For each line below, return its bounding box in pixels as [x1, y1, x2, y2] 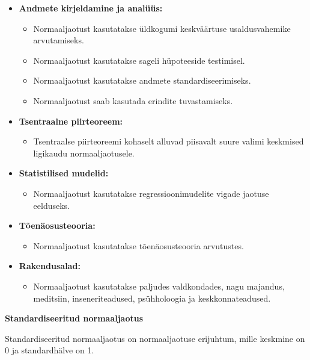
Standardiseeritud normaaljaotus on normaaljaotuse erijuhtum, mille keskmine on [5, 332, 305, 344]
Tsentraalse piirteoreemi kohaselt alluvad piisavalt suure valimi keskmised [33, 135, 304, 147]
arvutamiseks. [33, 34, 84, 46]
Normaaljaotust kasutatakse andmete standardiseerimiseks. [33, 74, 251, 87]
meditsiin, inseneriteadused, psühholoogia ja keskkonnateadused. [33, 291, 271, 304]
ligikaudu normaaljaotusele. [33, 146, 135, 159]
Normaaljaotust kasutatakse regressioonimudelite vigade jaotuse [33, 187, 269, 199]
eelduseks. [33, 199, 70, 211]
